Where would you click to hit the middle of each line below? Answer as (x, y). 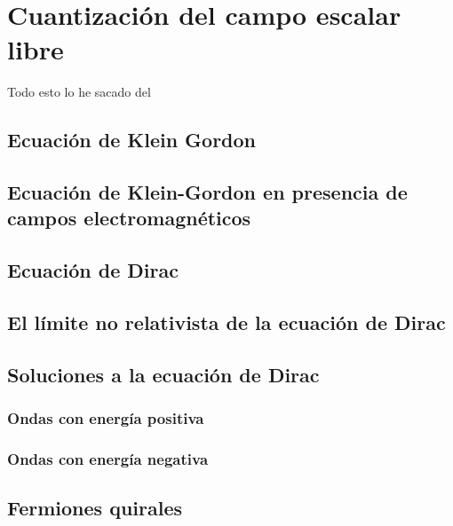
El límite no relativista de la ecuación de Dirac (226, 322)
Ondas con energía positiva (106, 418)
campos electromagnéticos (129, 218)
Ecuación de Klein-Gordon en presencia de (207, 192)
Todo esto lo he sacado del (79, 92)
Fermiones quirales (95, 508)
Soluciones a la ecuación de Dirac (163, 374)
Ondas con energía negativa (108, 458)
